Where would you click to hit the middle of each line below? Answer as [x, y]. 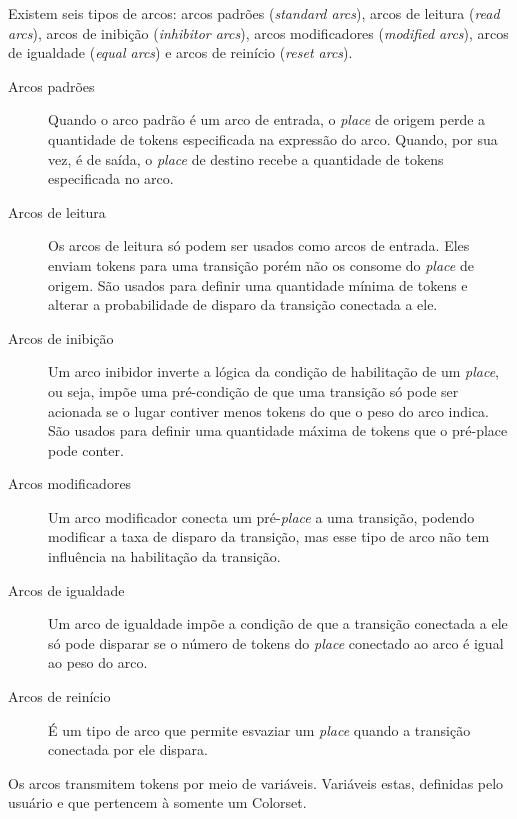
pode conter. [86, 449]
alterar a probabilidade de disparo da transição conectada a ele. [243, 304]
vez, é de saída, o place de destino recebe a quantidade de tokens [246, 158]
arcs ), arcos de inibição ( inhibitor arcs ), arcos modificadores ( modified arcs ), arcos [258, 32]
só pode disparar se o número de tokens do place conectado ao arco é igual [276, 642]
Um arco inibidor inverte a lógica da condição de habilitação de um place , [273, 371]
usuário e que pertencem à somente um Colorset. [157, 802]
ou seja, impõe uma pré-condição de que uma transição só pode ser [253, 390]
